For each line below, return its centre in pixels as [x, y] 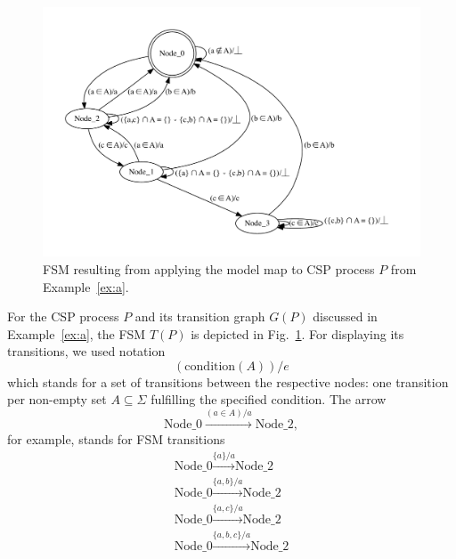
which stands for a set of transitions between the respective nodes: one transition [228, 381]
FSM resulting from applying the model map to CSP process [209, 268]
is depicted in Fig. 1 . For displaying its [297, 333]
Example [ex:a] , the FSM [77, 333]
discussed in [345, 316]
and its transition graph [200, 316]
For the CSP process [63, 316]
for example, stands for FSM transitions [116, 438]
